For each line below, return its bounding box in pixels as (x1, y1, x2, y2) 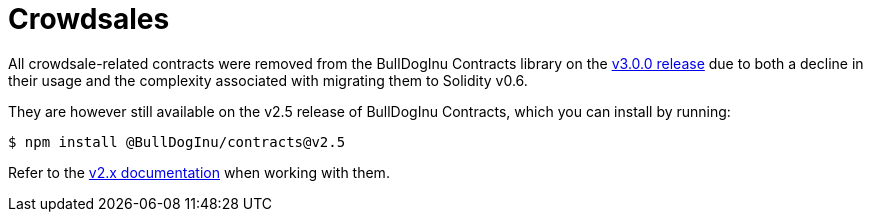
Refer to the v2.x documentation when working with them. (8, 163, 390, 181)
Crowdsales (8, 2, 170, 36)
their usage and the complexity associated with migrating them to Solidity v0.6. (8, 71, 528, 89)
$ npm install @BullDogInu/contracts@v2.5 (8, 133, 346, 150)
